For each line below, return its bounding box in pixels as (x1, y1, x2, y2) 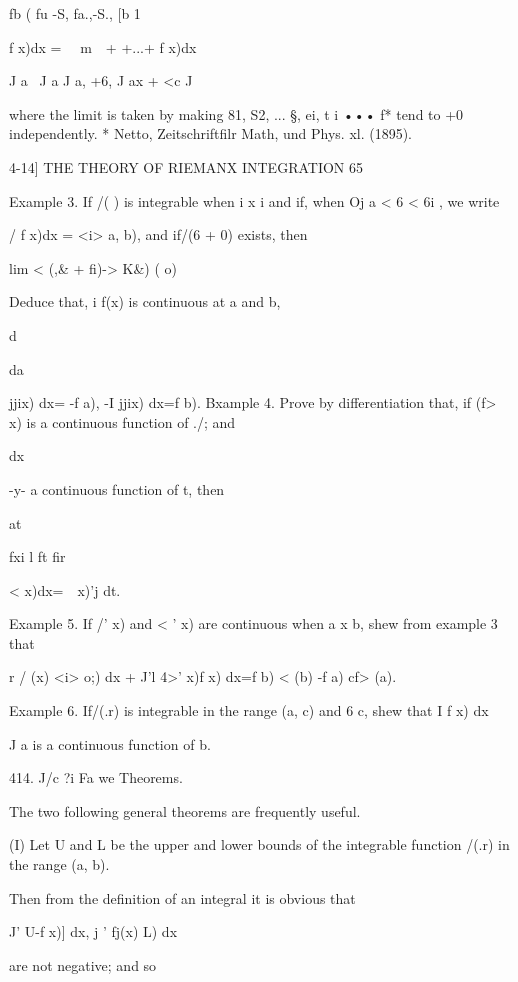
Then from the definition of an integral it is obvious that (9, 887, 356, 908)
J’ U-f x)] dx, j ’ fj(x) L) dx (9, 921, 178, 942)
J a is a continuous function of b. (9, 733, 211, 754)
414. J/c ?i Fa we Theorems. (9, 767, 183, 788)
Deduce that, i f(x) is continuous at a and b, (9, 291, 281, 312)
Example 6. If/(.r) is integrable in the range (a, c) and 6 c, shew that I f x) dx (9, 700, 489, 721)
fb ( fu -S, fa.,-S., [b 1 (9, 3, 141, 23)
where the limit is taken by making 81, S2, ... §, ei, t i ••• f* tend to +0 (9, 103, 464, 124)
